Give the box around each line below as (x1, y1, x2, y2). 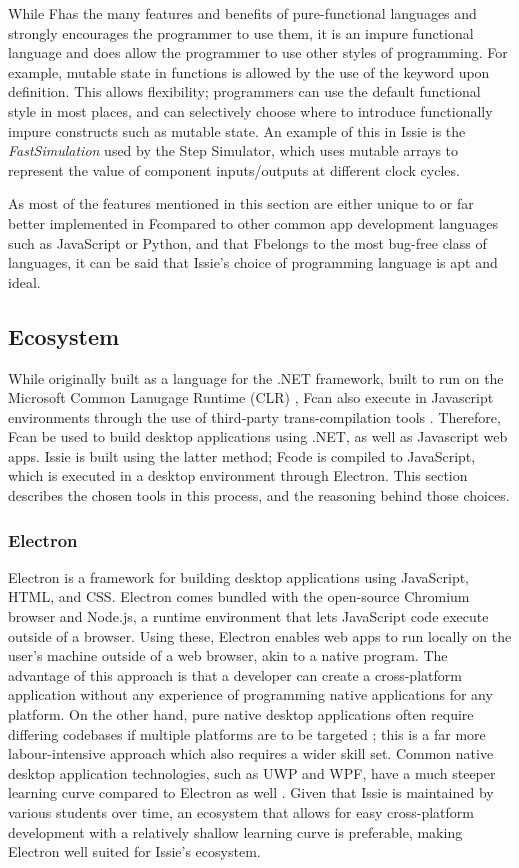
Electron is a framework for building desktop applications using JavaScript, (8, 566, 470, 587)
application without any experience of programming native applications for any (8, 684, 493, 705)
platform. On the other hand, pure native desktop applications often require (8, 704, 474, 725)
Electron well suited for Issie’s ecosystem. (8, 841, 261, 862)
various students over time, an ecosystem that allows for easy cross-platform (8, 802, 474, 823)
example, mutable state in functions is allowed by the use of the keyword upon (8, 61, 490, 82)
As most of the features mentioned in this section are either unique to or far (8, 193, 474, 214)
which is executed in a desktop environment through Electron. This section (8, 465, 468, 486)
